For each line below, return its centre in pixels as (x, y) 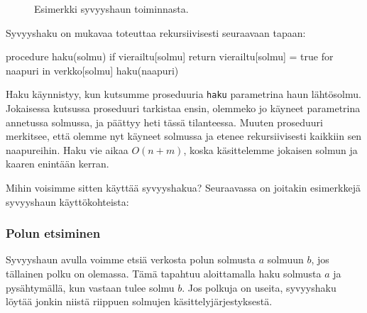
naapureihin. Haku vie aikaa (67, 149)
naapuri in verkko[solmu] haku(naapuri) (92, 70)
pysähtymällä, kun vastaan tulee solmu (90, 287)
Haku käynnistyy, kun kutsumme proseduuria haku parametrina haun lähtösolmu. (183, 94)
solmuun (285, 259)
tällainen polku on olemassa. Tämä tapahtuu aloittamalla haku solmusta (164, 273)
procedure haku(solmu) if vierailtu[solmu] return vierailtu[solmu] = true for (170, 56)
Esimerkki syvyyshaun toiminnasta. (111, 9)
